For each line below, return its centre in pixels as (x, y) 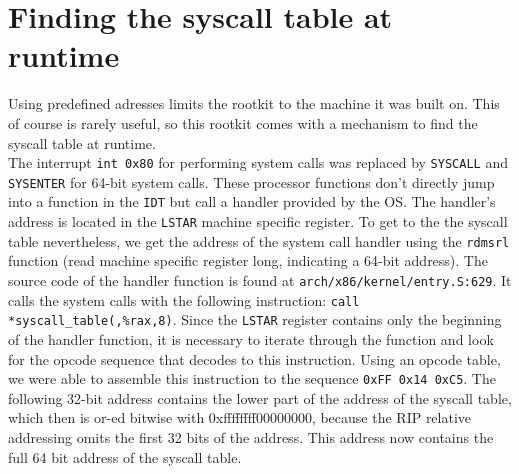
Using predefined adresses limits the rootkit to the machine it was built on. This (254, 103)
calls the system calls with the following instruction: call (184, 299)
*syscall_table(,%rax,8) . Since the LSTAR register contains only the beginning (255, 319)
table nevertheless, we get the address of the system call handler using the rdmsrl (259, 240)
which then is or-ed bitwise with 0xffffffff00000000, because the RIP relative (240, 417)
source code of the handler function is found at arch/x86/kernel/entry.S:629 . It (260, 279)
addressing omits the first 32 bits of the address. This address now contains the (251, 436)
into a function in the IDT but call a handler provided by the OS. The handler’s (252, 201)
